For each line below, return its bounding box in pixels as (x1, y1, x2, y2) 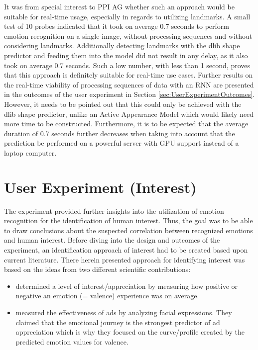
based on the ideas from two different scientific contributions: (4, 264, 191, 274)
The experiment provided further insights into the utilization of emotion (4, 205, 224, 216)
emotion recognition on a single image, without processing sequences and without (4, 30, 253, 41)
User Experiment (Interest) (4, 176, 197, 197)
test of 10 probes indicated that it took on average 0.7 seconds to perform (4, 21, 229, 31)
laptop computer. (4, 147, 57, 158)
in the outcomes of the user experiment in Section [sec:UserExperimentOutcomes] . (4, 89, 255, 99)
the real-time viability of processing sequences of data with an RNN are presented (4, 79, 254, 89)
